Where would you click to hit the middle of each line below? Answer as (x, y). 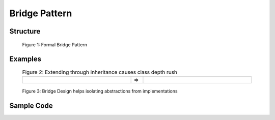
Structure (25, 31)
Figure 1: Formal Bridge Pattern (55, 44)
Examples (25, 59)
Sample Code (31, 106)
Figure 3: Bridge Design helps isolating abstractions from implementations (100, 91)
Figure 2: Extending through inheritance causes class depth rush (100, 72)
